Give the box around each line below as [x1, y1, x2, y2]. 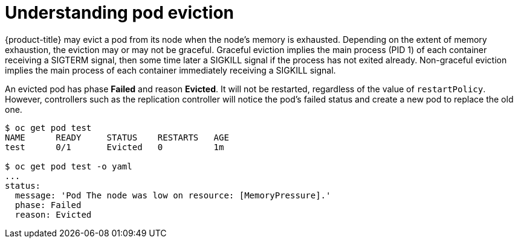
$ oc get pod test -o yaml [5, 161, 132, 171]
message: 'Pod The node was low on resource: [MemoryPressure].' [15, 190, 331, 200]
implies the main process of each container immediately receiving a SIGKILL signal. [5, 65, 336, 75]
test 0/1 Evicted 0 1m [5, 142, 224, 152]
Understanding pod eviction [5, 2, 234, 23]
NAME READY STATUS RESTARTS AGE [5, 132, 229, 142]
